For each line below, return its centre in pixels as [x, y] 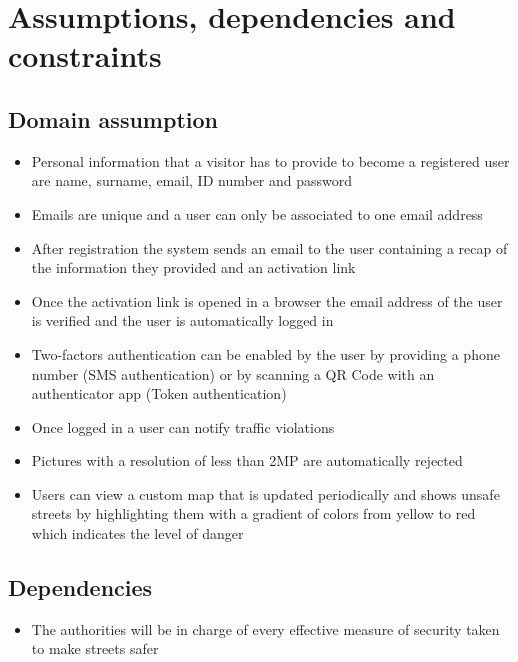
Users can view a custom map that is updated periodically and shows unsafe [265, 493]
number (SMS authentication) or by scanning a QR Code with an [233, 373]
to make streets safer [95, 648]
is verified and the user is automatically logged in [182, 320]
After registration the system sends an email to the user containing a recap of [269, 247]
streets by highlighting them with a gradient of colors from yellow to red [253, 513]
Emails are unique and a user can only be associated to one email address [257, 213]
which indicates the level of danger [137, 533]
